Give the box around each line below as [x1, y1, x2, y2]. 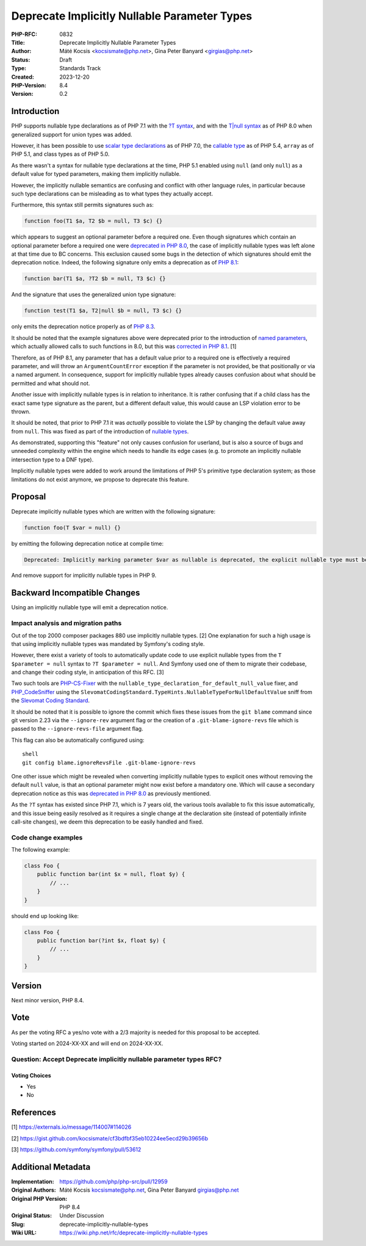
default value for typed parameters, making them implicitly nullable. [11, 170, 181, 178]
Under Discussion [59, 1212, 104, 1219]
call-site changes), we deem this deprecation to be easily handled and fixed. [11, 818, 204, 825]
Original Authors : [11, 1186, 56, 1193]
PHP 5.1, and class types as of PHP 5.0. [11, 150, 110, 158]
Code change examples [11, 833, 83, 842]
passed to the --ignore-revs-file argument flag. [11, 725, 143, 733]
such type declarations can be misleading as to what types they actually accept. [11, 190, 213, 197]
